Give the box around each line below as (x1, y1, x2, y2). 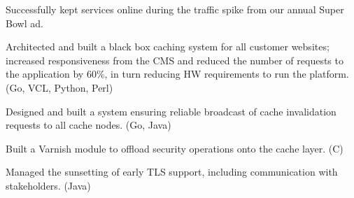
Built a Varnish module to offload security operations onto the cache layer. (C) (6, 141, 344, 155)
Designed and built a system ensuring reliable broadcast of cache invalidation (6, 104, 337, 118)
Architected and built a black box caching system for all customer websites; (6, 39, 330, 54)
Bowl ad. (6, 15, 43, 30)
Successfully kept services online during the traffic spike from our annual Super (6, 2, 344, 16)
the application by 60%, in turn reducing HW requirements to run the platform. (6, 66, 349, 81)
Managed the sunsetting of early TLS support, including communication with (6, 164, 338, 179)
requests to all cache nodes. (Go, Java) (6, 118, 171, 132)
